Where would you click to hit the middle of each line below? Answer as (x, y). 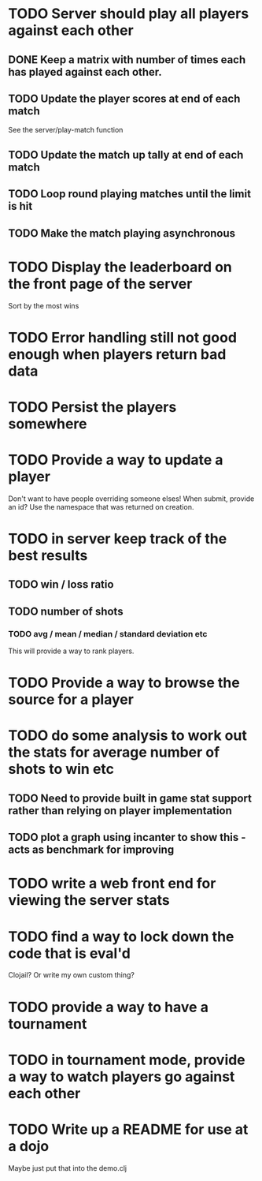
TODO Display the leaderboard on (120, 267)
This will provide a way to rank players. (71, 651)
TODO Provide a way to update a (116, 460)
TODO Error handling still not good (123, 337)
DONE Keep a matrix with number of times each (127, 60)
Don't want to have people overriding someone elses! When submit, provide (131, 499)
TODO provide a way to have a (108, 1007)
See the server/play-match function (66, 130)
